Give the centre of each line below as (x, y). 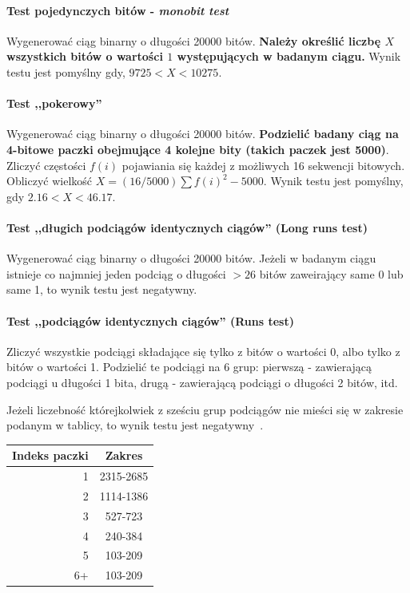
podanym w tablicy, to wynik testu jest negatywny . (135, 425)
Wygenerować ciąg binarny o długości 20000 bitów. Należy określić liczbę (194, 40)
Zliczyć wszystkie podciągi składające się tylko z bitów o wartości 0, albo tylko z (203, 351)
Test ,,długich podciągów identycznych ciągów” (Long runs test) (187, 227)
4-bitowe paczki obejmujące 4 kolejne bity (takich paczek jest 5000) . (198, 149)
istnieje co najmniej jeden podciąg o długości (116, 273)
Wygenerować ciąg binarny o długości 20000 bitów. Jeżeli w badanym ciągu (191, 258)
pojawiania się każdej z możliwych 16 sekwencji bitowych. (263, 165)
